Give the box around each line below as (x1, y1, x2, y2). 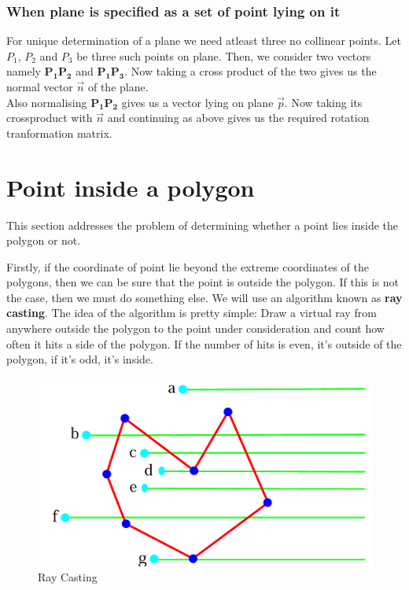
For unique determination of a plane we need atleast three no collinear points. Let (6, 32, 401, 49)
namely (6, 63, 41, 79)
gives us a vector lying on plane (121, 94, 274, 110)
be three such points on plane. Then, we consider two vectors (76, 47, 371, 64)
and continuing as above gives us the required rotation (107, 109, 370, 126)
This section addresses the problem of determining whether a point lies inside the (6, 216, 399, 233)
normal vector (6, 79, 73, 94)
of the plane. (87, 79, 149, 94)
